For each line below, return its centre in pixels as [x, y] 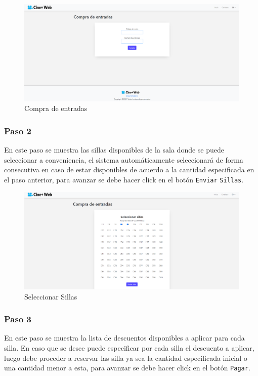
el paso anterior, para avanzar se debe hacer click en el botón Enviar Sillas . [124, 179]
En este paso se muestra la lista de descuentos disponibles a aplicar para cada [124, 338]
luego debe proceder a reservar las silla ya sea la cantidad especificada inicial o [126, 358]
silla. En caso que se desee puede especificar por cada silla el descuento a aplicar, [129, 348]
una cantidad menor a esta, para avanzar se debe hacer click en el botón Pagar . [127, 368]
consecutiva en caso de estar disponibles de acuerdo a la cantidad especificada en [129, 170]
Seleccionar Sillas [51, 296]
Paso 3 [18, 319]
